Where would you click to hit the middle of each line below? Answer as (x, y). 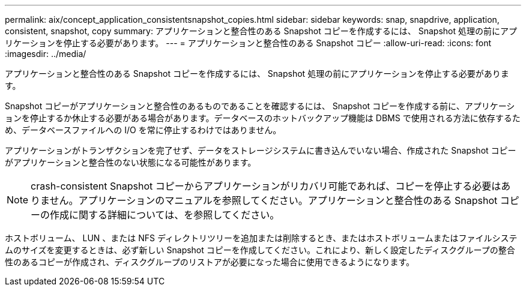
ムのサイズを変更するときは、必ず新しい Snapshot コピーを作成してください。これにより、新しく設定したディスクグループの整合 (260, 250)
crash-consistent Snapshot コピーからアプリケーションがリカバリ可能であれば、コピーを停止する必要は (266, 186)
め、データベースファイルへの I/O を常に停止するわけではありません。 (143, 130)
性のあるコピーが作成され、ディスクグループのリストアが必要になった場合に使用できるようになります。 (210, 262)
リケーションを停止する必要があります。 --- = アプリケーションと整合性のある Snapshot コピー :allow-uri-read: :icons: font (248, 43)
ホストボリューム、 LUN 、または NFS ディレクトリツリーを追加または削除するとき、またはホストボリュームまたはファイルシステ (261, 238)
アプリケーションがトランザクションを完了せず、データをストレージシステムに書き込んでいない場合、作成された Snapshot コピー (261, 150)
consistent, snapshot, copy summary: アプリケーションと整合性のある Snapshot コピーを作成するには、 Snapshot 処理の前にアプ (261, 31)
